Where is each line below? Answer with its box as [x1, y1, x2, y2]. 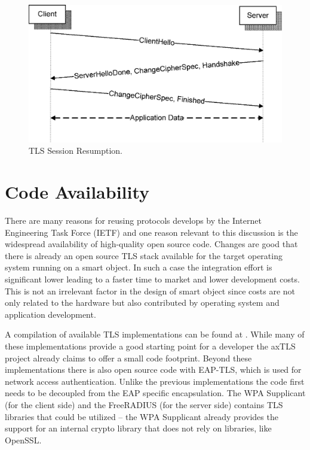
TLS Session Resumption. [29, 144, 122, 157]
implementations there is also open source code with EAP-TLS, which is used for [5, 363, 302, 376]
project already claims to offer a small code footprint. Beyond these [5, 351, 252, 364]
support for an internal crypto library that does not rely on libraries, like [5, 422, 272, 434]
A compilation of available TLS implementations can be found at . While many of [5, 328, 305, 340]
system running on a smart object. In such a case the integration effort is [5, 261, 272, 273]
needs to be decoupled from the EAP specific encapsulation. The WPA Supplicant [5, 387, 306, 399]
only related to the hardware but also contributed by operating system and [5, 296, 280, 309]
